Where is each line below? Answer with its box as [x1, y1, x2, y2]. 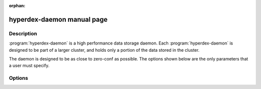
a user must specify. [9, 63, 50, 69]
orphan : [9, 3, 26, 8]
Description [9, 30, 37, 37]
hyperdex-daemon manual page [9, 15, 108, 24]
